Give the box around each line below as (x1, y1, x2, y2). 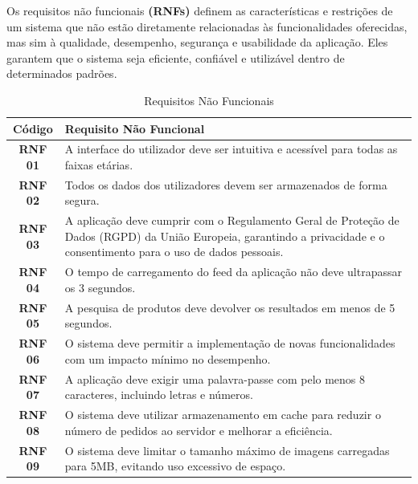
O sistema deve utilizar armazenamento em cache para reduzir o (64, 406, 381, 423)
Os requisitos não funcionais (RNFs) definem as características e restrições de (6, 2, 393, 18)
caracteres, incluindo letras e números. (64, 386, 253, 403)
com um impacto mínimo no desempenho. (64, 350, 271, 367)
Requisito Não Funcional (64, 120, 205, 136)
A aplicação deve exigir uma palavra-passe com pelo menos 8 (64, 370, 366, 387)
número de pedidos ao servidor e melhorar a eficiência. (64, 421, 333, 438)
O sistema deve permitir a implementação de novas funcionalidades (64, 335, 395, 352)
